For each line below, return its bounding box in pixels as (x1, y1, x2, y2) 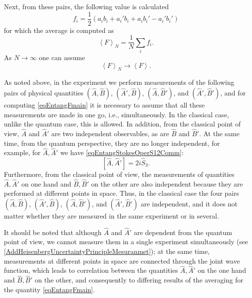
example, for (4, 147, 41, 157)
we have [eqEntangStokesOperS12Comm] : (60, 147, 184, 157)
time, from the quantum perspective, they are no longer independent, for (4, 138, 220, 148)
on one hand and (21, 178, 71, 188)
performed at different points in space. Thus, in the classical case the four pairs (4, 188, 239, 198)
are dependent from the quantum (134, 227, 232, 237)
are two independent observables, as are (51, 128, 169, 139)
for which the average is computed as (4, 25, 114, 35)
